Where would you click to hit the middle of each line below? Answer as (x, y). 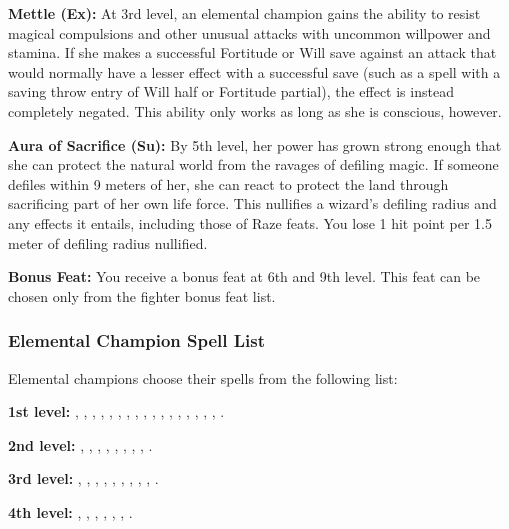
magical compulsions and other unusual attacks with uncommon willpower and (249, 32)
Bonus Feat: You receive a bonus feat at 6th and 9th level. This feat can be (244, 276)
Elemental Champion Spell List (137, 340)
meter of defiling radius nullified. (108, 242)
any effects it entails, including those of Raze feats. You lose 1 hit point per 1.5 (250, 222)
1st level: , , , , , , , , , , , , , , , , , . (116, 411)
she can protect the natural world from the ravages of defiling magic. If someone (253, 164)
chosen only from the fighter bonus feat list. (142, 295)
